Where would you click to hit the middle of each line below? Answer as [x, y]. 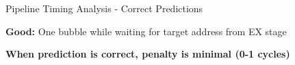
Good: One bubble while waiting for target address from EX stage [146, 31]
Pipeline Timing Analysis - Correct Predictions [104, 8]
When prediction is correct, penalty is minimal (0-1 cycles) [148, 54]
